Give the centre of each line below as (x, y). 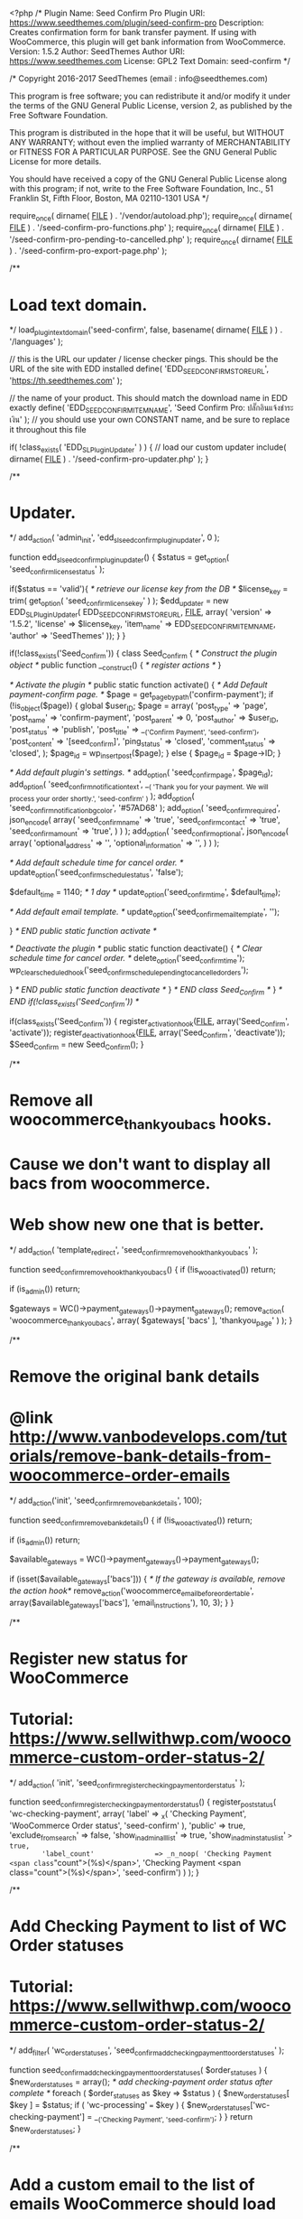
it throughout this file (48, 429)
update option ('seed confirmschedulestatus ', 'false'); (96, 873)
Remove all (51, 1100)
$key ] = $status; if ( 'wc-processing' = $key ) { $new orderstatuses (130, 2106)
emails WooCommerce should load (143, 2204)
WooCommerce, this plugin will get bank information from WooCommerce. (147, 42)
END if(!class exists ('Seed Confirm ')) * (74, 1002)
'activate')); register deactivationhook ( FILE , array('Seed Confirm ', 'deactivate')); (147, 1034)
